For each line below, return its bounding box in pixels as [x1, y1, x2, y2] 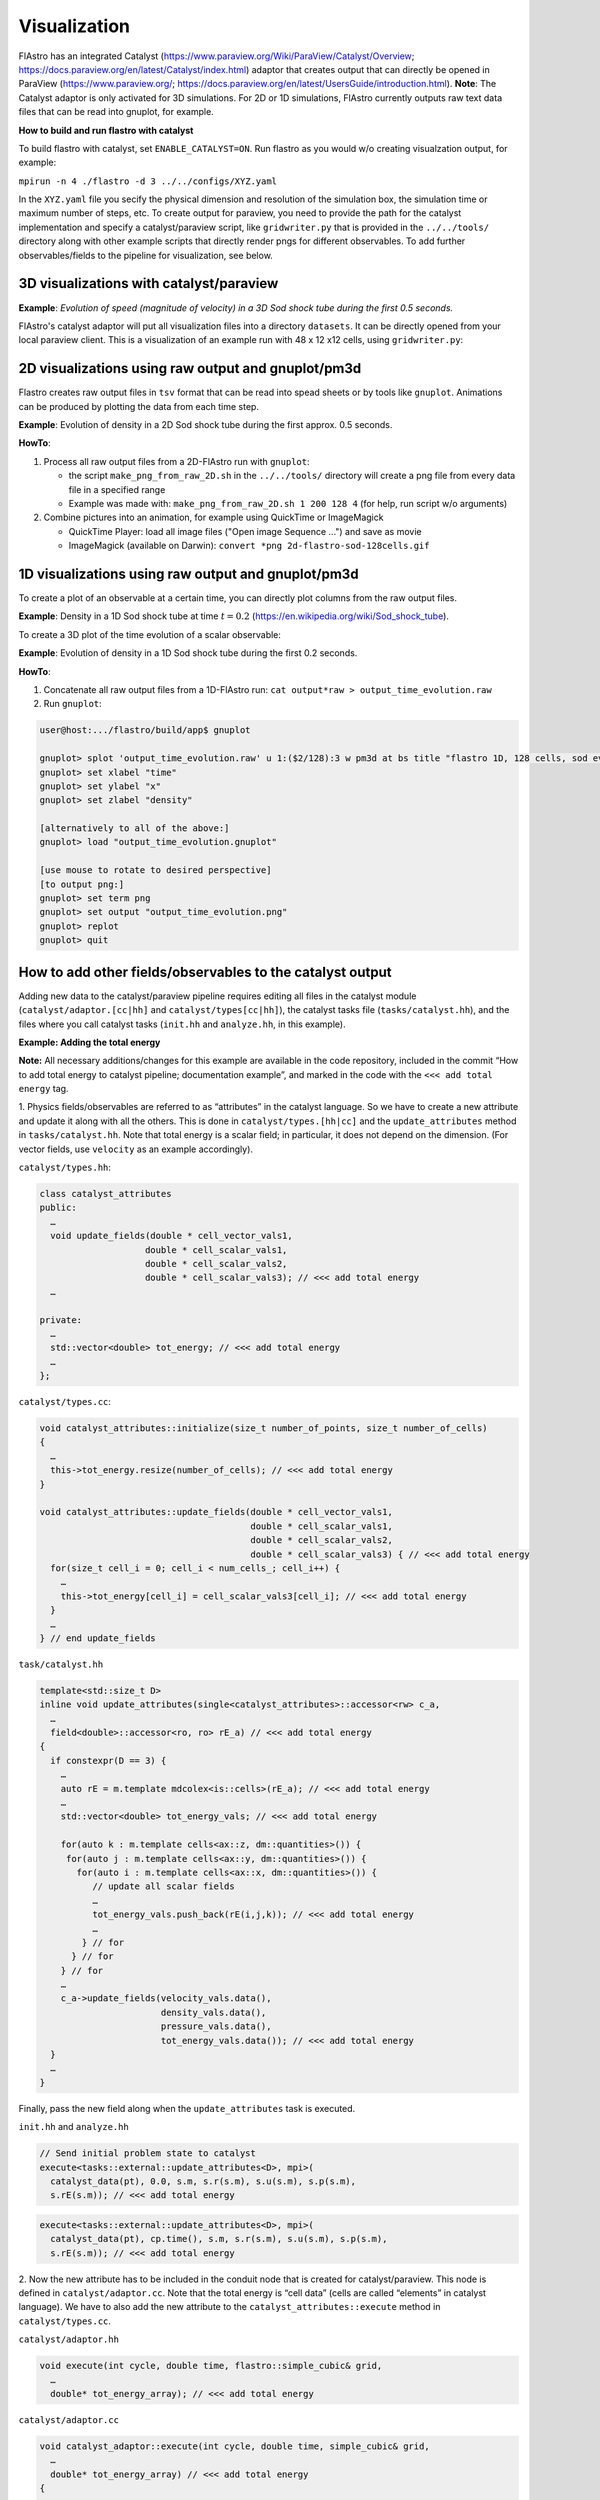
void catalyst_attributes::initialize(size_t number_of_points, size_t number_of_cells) [39, 1423, 489, 1434]
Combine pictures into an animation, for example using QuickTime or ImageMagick [43, 511, 384, 524]
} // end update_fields [39, 1632, 157, 1644]
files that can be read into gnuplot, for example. [18, 106, 214, 118]
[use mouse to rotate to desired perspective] [39, 865, 272, 876]
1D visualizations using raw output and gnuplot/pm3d [18, 565, 359, 582]
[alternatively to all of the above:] [39, 823, 230, 834]
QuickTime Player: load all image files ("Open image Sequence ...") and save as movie [68, 525, 422, 537]
